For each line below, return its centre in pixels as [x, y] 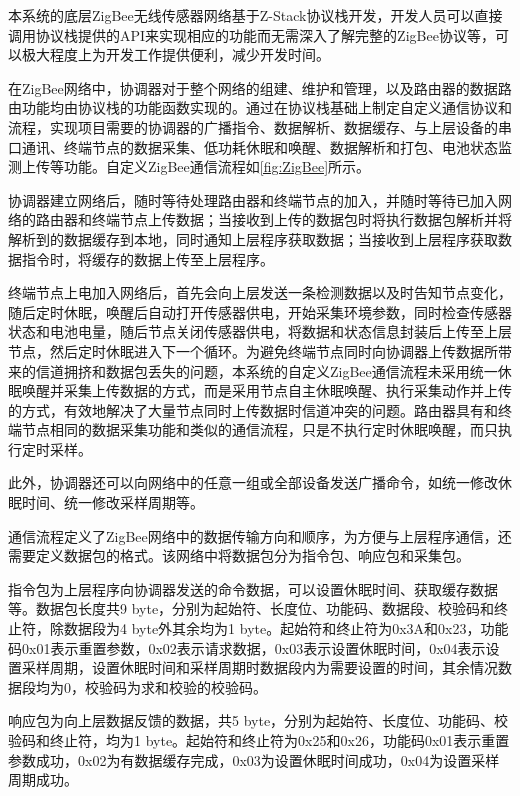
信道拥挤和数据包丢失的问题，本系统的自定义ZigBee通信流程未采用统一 [266, 370]
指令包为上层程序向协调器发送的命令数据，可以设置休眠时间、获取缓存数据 [253, 588]
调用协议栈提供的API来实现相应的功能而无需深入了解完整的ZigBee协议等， [251, 34]
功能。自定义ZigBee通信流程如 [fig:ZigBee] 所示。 [217, 166]
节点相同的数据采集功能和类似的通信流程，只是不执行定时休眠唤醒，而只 [259, 429]
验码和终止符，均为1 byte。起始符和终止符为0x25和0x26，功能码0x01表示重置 [259, 740]
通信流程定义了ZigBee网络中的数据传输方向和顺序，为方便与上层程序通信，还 [260, 535]
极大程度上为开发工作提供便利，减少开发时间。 [175, 54]
